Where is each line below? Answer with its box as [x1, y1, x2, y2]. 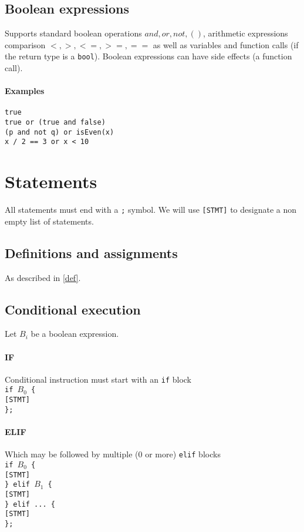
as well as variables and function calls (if [153, 38, 299, 51]
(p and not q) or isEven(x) [5, 128, 114, 136]
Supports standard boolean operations [5, 27, 142, 39]
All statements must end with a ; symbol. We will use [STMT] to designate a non [5, 203, 296, 216]
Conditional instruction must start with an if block [5, 373, 192, 385]
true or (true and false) [5, 118, 106, 127]
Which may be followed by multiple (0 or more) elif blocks [5, 448, 221, 460]
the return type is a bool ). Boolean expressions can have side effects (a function [5, 50, 292, 62]
